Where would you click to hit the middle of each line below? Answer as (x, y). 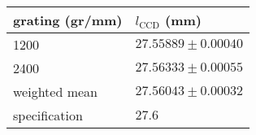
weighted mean (55, 91)
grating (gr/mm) (68, 20)
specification (48, 115)
